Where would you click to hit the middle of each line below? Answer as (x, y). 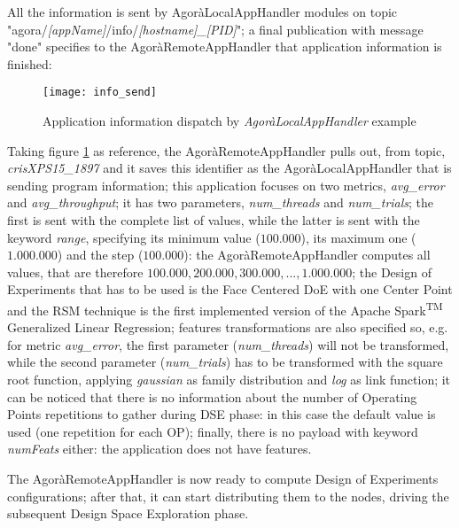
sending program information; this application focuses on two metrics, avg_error (226, 185)
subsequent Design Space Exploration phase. (128, 513)
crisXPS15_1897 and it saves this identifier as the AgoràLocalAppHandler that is (229, 168)
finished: (30, 63)
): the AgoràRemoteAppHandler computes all (307, 255)
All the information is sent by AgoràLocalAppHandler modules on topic (202, 12)
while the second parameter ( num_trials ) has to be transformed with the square (225, 362)
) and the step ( (100, 255)
